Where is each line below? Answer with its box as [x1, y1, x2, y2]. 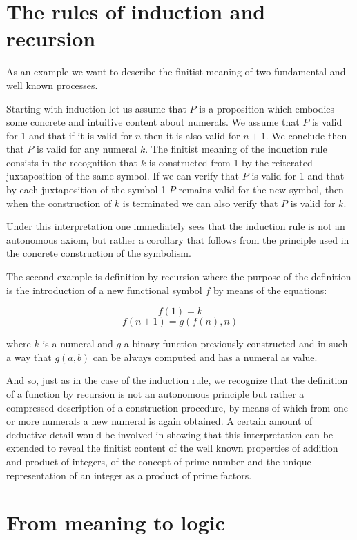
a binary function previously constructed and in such [124, 336, 348, 351]
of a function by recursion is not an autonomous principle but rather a [6, 387, 305, 401]
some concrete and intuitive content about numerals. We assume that [6, 115, 300, 129]
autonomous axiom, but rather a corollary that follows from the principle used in [6, 232, 349, 247]
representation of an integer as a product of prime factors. [6, 467, 252, 482]
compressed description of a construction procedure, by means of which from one [6, 400, 348, 414]
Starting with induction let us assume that [6, 101, 186, 115]
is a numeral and [42, 336, 113, 351]
